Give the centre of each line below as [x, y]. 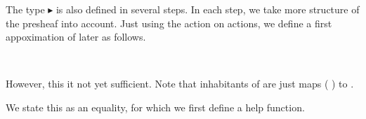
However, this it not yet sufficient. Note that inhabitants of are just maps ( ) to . [180, 84]
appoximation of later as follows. [76, 37]
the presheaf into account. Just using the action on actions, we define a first [169, 23]
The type [25, 9]
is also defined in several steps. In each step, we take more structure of [208, 9]
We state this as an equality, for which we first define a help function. [155, 107]
